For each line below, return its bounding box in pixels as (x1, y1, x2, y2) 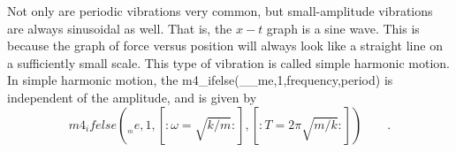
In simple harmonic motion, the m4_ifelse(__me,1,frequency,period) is (7, 71, 393, 89)
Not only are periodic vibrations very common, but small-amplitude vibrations (7, 2, 433, 19)
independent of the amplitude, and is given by (7, 87, 257, 106)
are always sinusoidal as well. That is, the (7, 19, 232, 37)
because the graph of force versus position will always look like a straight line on (7, 36, 443, 55)
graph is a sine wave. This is (266, 19, 420, 37)
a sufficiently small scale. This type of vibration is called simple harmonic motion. (7, 53, 451, 72)
